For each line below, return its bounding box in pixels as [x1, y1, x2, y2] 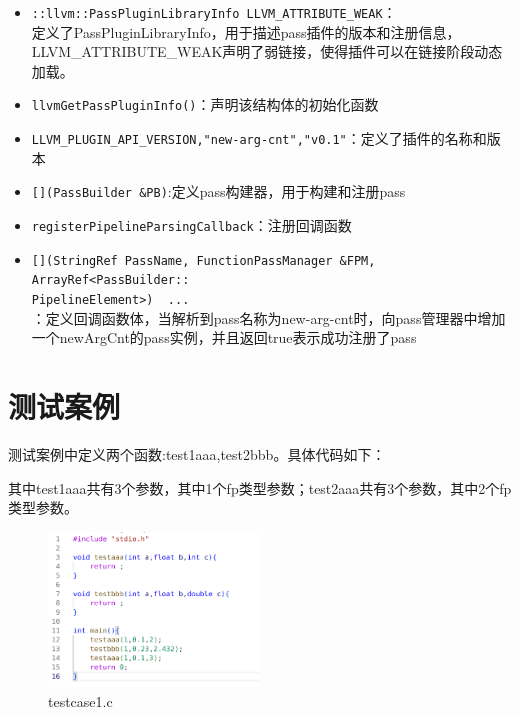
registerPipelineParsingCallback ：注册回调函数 [31, 215, 352, 235]
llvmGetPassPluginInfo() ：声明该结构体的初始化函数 [31, 94, 379, 115]
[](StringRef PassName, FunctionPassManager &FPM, [31, 253, 376, 268]
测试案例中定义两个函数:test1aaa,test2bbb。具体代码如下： [8, 443, 386, 464]
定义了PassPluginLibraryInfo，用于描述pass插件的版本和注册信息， [31, 21, 461, 42]
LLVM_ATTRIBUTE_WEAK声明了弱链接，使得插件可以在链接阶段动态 [31, 41, 503, 62]
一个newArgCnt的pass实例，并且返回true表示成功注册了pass [31, 327, 417, 348]
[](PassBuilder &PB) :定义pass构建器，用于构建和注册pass [31, 181, 406, 202]
